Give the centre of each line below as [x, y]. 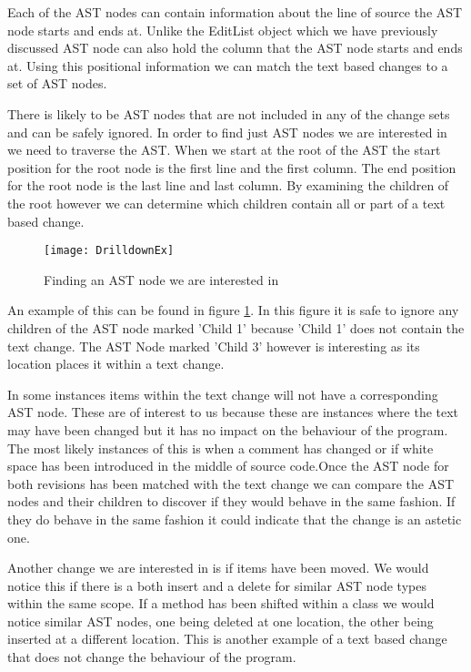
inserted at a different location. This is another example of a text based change [227, 639]
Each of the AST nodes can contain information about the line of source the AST [235, 12]
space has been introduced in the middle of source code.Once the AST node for [228, 466]
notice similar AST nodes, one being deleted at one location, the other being [220, 621]
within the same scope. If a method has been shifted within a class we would [221, 603]
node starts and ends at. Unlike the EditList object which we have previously [223, 30]
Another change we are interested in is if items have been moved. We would [218, 568]
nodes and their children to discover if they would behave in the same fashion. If [231, 501]
